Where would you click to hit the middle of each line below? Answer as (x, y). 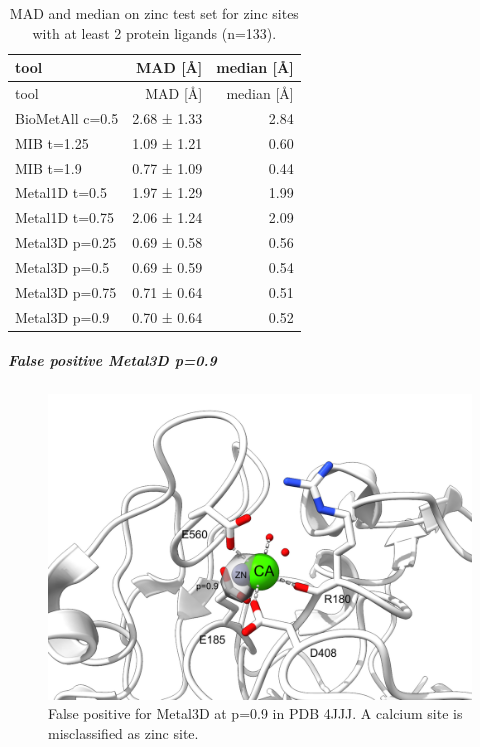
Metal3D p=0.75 (66, 291)
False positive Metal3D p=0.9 (112, 360)
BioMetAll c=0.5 (67, 117)
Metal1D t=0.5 (61, 192)
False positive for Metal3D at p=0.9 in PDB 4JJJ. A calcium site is (255, 713)
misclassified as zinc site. (123, 733)
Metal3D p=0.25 (66, 242)
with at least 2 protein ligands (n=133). (154, 32)
